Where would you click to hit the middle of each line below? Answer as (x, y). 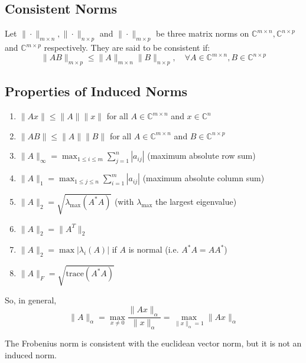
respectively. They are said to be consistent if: (127, 47)
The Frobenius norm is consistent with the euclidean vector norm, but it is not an (153, 343)
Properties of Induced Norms (96, 91)
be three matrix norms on (203, 33)
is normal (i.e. (154, 249)
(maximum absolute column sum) (204, 178)
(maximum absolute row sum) (201, 156)
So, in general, (31, 300)
